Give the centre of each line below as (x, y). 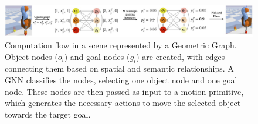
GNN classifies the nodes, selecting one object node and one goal (121, 80)
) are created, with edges (181, 56)
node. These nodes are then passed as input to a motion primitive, (124, 91)
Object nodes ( (31, 56)
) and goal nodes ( (97, 56)
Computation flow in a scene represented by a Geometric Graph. (121, 45)
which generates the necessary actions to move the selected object (123, 103)
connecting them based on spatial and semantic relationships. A (119, 68)
